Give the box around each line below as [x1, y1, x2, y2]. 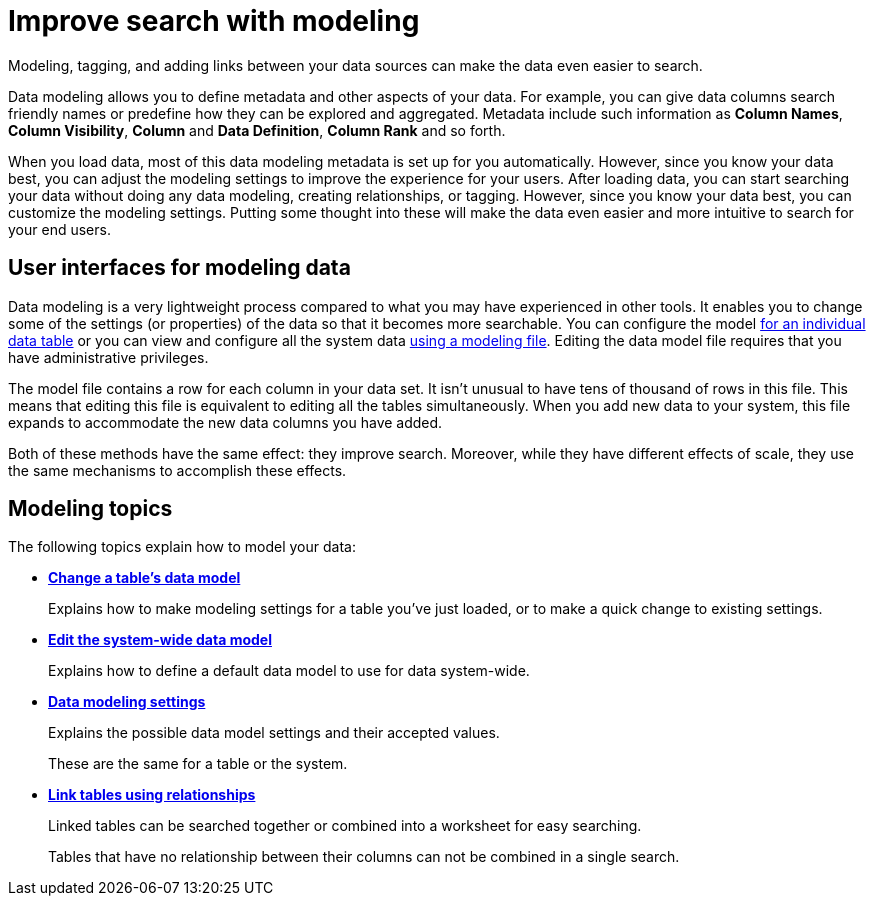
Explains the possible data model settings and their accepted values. [48, 724, 500, 742]
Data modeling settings [48, 693, 206, 711]
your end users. [8, 220, 111, 238]
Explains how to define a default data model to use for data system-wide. [48, 662, 530, 680]
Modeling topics [8, 496, 173, 522]
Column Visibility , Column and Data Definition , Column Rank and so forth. [8, 121, 506, 139]
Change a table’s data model [48, 569, 241, 587]
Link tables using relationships [48, 786, 256, 804]
